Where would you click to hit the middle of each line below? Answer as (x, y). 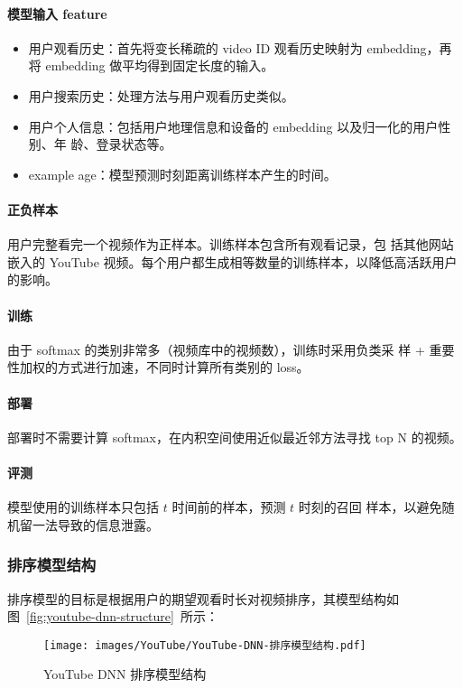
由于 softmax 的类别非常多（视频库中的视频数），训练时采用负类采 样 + (216, 349)
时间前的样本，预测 (229, 507)
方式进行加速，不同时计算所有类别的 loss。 (183, 367)
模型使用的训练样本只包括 (83, 507)
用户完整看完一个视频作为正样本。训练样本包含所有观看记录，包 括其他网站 (231, 244)
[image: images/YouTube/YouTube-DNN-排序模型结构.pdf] (205, 645)
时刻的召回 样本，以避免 (370, 507)
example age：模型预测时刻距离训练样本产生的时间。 (182, 174)
